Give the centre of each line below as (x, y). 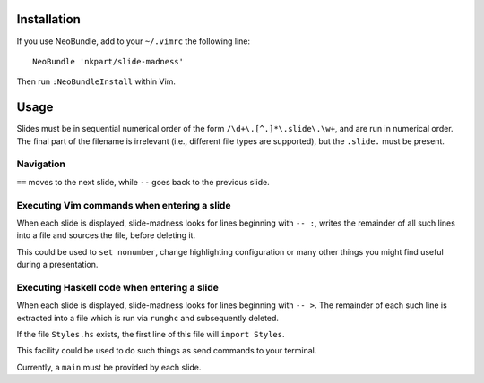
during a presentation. (57, 265)
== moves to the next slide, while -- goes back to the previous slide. (143, 182)
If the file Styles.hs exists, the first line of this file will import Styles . (151, 334)
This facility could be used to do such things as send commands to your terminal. (167, 351)
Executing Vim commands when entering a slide (124, 205)
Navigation (41, 164)
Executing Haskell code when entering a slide (117, 287)
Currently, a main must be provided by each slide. (109, 367)
